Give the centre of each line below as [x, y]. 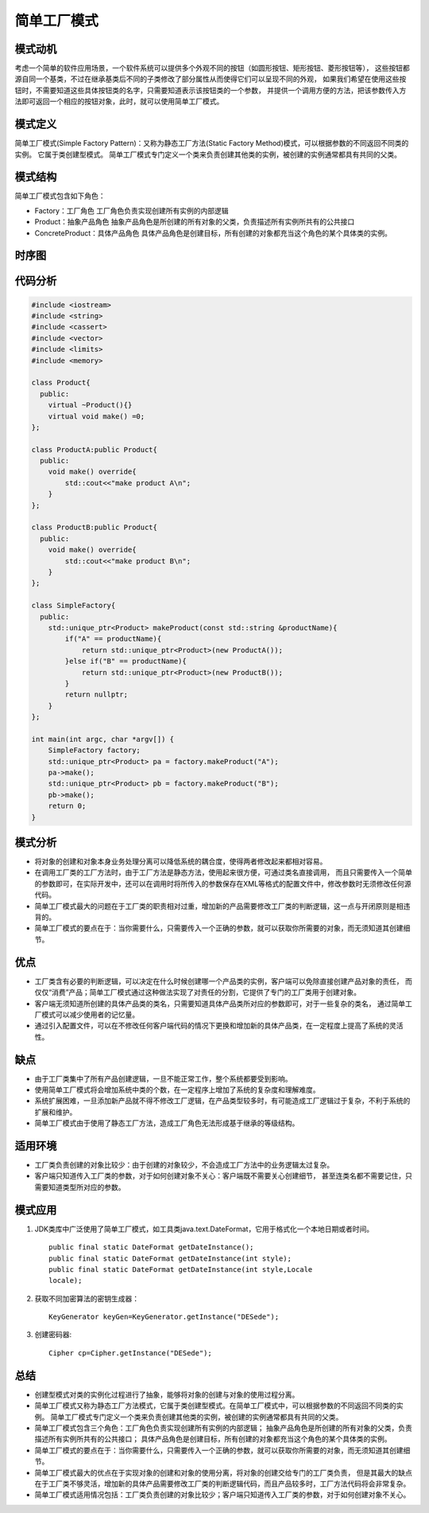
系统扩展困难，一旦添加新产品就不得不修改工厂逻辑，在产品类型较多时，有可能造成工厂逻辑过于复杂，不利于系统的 [222, 1101]
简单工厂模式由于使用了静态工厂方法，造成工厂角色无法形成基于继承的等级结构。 [167, 1123]
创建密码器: [53, 1335]
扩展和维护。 [56, 1112]
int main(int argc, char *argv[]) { [103, 739]
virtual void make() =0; [97, 416]
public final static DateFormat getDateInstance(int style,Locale [181, 1269]
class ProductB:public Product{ [95, 528]
